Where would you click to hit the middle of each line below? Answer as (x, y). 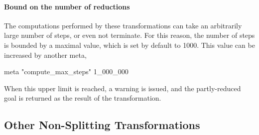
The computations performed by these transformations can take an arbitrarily (123, 25)
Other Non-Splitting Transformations (102, 125)
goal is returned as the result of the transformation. (83, 98)
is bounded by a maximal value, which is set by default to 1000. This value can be (129, 45)
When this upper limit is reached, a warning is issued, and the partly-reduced (123, 88)
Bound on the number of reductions (67, 6)
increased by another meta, (45, 55)
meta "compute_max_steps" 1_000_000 (66, 71)
